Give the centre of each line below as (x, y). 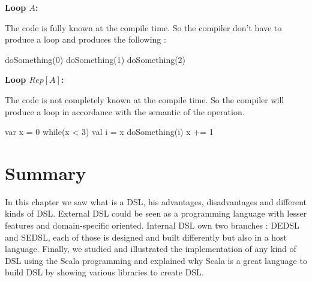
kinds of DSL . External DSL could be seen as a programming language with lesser (156, 213)
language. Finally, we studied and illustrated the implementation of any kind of (151, 249)
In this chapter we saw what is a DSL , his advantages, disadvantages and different (156, 201)
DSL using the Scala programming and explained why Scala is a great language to (156, 260)
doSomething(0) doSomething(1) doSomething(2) (95, 59)
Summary (46, 172)
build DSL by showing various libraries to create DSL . (104, 272)
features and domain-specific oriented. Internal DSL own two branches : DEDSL (152, 225)
